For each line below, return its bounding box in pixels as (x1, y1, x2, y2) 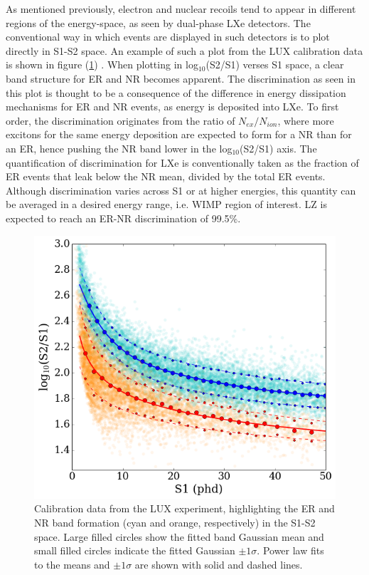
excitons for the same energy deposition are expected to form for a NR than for (6, 127, 352, 142)
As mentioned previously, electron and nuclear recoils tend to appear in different (6, 1, 356, 16)
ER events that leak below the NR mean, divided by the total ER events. (6, 169, 326, 184)
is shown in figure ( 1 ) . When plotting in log (6, 57, 198, 72)
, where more (277, 113, 334, 128)
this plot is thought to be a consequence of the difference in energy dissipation (6, 85, 346, 100)
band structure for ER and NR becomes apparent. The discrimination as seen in (6, 71, 355, 86)
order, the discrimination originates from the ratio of (6, 113, 235, 128)
